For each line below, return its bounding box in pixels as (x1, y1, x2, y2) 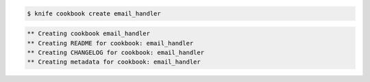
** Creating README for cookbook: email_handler (27, 39, 194, 47)
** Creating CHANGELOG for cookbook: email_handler (27, 48, 205, 56)
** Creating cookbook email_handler (27, 30, 151, 37)
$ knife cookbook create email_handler (27, 9, 161, 17)
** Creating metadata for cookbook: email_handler (27, 58, 201, 66)
